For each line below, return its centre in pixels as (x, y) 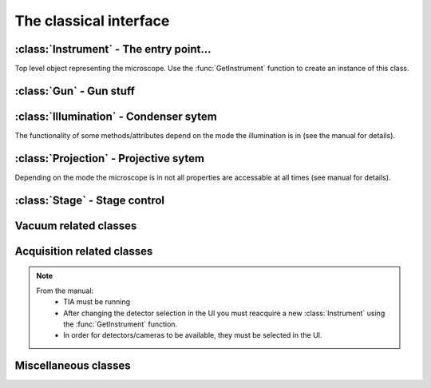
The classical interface (92, 21)
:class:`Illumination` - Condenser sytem (116, 116)
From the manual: (65, 291)
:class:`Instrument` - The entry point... (113, 49)
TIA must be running (97, 302)
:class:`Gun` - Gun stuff (75, 91)
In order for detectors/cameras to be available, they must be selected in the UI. (193, 335)
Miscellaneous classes (73, 366)
